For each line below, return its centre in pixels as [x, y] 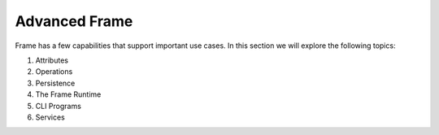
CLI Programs [58, 106]
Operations [54, 72]
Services [50, 117]
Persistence [55, 83]
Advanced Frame [74, 21]
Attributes [52, 60]
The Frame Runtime [68, 94]
